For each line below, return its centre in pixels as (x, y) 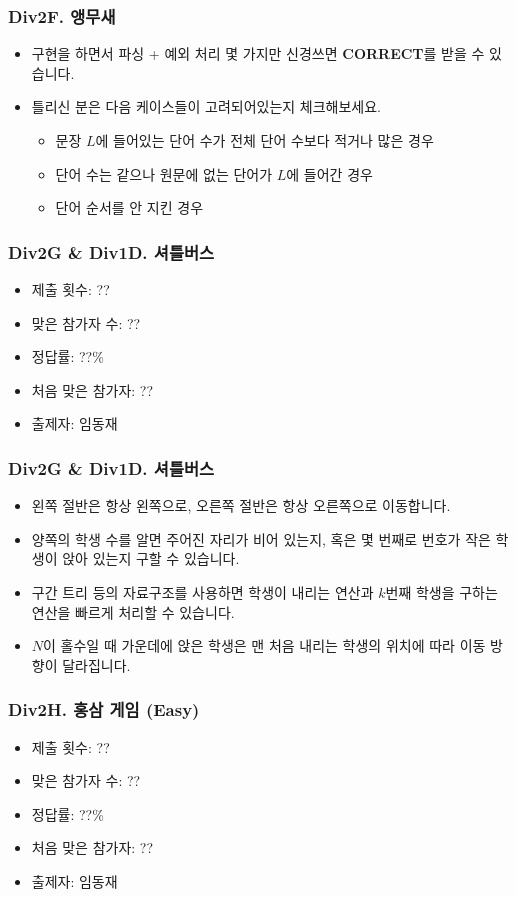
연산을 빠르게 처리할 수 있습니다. (133, 611)
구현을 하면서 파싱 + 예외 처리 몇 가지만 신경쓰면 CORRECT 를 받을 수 (258, 53)
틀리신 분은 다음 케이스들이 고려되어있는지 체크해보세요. (206, 106)
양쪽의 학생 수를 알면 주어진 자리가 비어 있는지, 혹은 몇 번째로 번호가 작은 (261, 538)
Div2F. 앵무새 (62, 15)
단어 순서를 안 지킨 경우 (129, 207)
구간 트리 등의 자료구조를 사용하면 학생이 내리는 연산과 (202, 591)
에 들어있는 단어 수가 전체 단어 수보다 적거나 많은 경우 (264, 140)
